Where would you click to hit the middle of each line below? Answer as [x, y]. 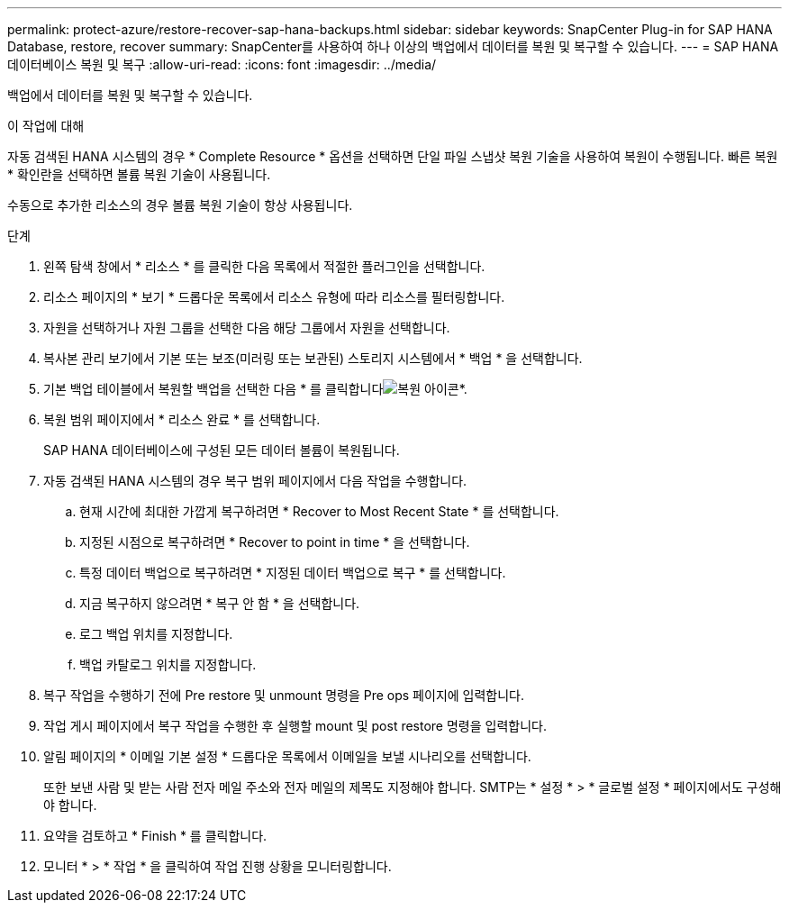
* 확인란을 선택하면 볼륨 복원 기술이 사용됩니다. [139, 174]
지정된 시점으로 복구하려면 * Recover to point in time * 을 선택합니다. [275, 542]
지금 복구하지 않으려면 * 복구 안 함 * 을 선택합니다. [220, 603]
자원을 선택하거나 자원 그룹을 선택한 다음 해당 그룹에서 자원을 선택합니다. [247, 328]
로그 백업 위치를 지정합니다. [156, 634]
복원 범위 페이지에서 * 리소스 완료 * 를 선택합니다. [182, 419]
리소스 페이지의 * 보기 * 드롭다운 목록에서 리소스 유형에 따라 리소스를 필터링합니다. [274, 297]
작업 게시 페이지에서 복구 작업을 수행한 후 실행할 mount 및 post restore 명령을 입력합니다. [295, 726]
